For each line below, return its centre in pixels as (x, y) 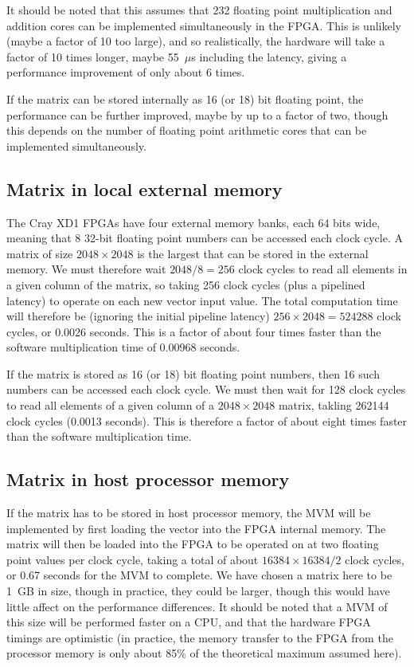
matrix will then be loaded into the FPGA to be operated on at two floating (193, 544)
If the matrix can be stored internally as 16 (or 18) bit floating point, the (185, 98)
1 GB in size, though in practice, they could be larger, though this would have (198, 591)
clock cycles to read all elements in (323, 269)
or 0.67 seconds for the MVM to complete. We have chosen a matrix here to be (199, 575)
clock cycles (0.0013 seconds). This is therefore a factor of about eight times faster (207, 420)
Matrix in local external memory (145, 188)
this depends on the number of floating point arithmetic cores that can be (187, 130)
